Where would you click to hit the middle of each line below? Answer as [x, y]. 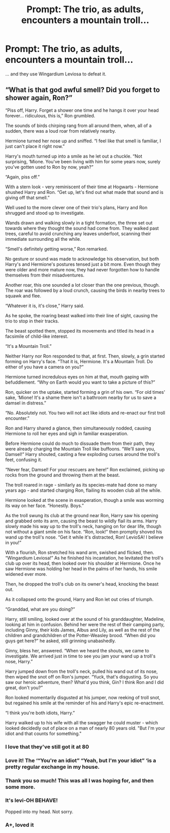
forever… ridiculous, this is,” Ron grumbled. [50, 115]
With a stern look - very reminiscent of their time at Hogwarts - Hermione [82, 187]
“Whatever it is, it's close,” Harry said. [45, 306]
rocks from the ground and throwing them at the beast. [63, 475]
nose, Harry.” [19, 661]
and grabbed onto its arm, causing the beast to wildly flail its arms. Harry [81, 521]
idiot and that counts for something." [43, 734]
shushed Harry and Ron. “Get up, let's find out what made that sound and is [84, 192]
